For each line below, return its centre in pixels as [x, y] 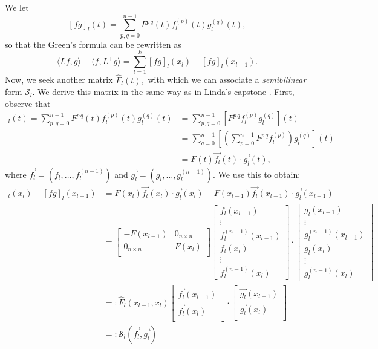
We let [17, 7]
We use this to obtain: [259, 174]
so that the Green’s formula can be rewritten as [93, 44]
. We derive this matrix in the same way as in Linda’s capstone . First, [163, 92]
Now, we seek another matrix [59, 80]
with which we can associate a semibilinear [227, 80]
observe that [28, 103]
